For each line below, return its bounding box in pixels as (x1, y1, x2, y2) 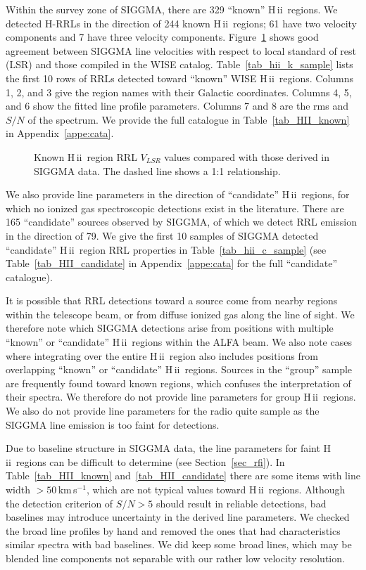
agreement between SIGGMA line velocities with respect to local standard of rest (6, 43, 357, 58)
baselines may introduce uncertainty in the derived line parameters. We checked (6, 510, 350, 524)
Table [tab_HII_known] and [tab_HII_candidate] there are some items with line (6, 468, 360, 483)
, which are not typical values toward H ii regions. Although (86, 482, 346, 496)
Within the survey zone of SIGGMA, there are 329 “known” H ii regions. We (6, 2, 338, 16)
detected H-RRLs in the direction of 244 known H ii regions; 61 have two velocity (6, 15, 357, 30)
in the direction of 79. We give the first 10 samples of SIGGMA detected (6, 228, 319, 242)
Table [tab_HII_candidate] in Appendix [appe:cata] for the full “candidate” (6, 256, 338, 271)
